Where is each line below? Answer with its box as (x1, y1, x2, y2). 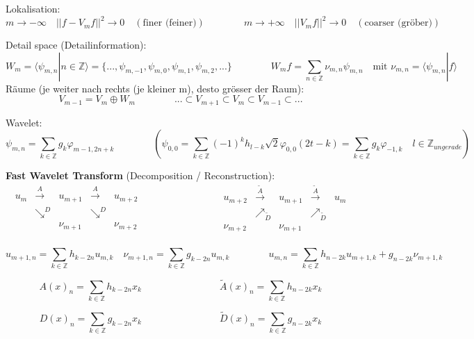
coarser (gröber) (364, 18, 432, 28)
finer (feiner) (142, 18, 197, 28)
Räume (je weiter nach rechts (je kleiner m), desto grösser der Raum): (6, 81, 304, 95)
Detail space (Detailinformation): (6, 38, 147, 52)
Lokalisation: (6, 1, 60, 15)
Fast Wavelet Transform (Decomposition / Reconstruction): (6, 168, 275, 183)
